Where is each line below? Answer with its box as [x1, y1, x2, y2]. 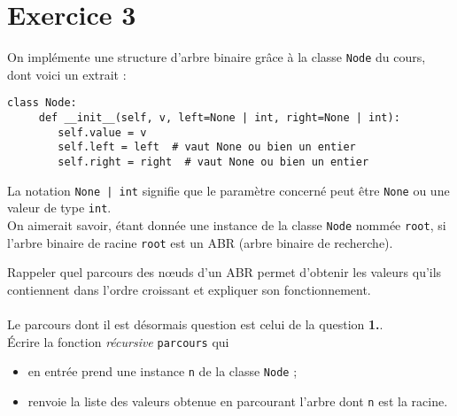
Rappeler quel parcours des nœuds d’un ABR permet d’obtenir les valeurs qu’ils [7, 263, 442, 281]
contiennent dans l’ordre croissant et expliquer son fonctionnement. [7, 280, 371, 298]
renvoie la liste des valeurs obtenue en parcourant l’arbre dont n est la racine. [27, 391, 448, 410]
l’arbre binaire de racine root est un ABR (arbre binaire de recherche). [7, 233, 393, 251]
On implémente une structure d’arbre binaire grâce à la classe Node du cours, [7, 48, 426, 66]
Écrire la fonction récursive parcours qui [7, 332, 229, 351]
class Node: [7, 96, 77, 110]
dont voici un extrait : [7, 65, 127, 83]
